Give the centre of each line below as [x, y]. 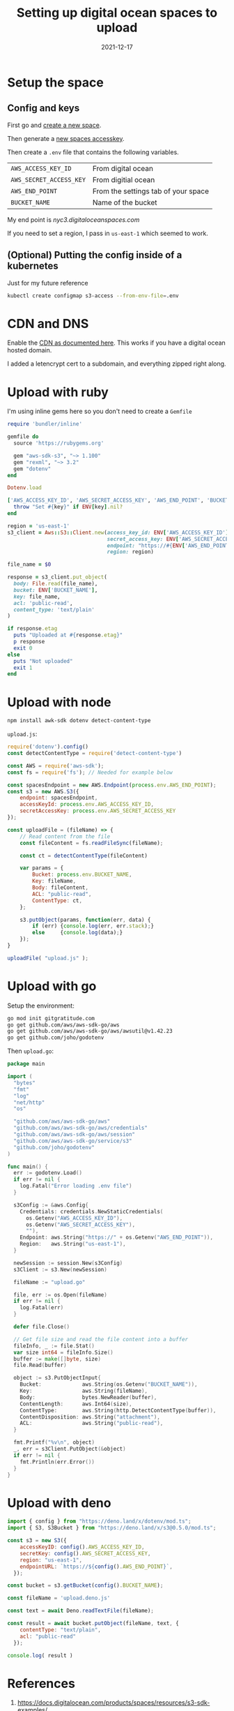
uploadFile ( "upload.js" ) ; [48, 958]
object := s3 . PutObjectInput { [57, 1378]
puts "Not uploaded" [43, 661]
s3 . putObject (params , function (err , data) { [85, 920]
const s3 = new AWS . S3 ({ [43, 791]
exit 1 [23, 668]
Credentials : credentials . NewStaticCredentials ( [92, 1211]
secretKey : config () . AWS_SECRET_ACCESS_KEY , [85, 1553]
